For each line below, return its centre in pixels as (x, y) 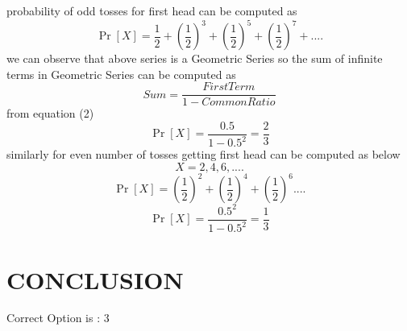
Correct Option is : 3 (58, 318)
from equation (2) (50, 113)
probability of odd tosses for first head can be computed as (152, 10)
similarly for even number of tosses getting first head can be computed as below (203, 154)
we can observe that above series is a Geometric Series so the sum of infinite (195, 58)
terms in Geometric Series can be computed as (121, 74)
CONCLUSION (95, 279)
